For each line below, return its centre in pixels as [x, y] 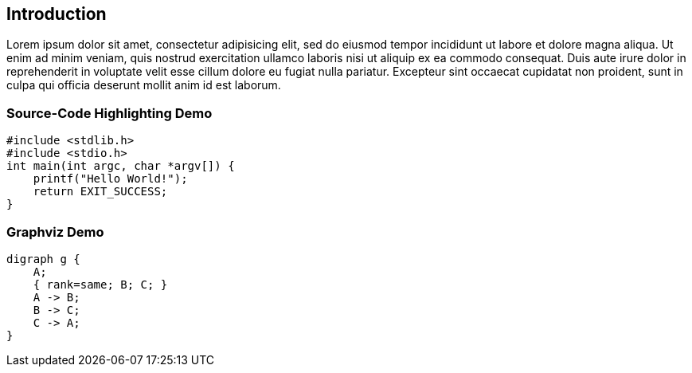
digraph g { [43, 259]
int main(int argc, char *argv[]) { [121, 166]
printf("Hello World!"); [110, 179]
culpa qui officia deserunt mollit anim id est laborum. [144, 85]
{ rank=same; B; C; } [100, 284]
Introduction [57, 14]
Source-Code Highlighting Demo [109, 113]
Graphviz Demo [55, 232]
